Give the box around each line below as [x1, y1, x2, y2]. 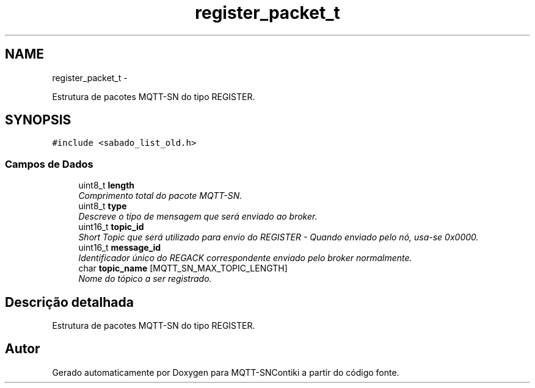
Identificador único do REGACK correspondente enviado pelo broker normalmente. [78, 253, 412, 264]
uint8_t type [78, 201, 127, 212]
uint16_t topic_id [78, 221, 144, 232]
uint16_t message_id [78, 242, 161, 253]
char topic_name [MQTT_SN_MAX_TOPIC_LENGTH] [78, 263, 288, 274]
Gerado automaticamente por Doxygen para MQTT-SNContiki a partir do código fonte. [52, 367, 399, 378]
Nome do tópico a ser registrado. [78, 273, 212, 284]
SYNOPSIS [5, 112, 71, 128]
